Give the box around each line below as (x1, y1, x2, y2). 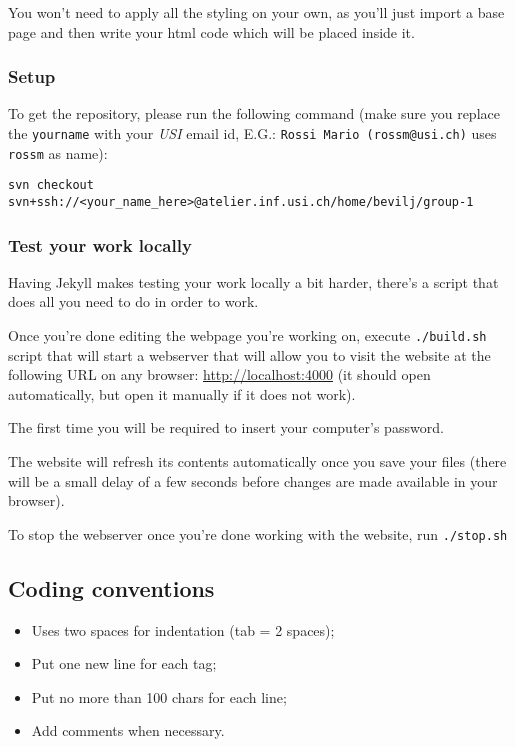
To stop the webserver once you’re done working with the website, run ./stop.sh (8, 523, 508, 544)
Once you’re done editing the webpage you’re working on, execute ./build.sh (8, 325, 487, 346)
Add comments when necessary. (31, 720, 225, 741)
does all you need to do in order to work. (8, 291, 259, 312)
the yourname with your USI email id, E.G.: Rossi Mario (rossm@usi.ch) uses (8, 123, 497, 143)
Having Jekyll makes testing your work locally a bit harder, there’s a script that (8, 271, 499, 292)
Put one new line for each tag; (31, 653, 217, 674)
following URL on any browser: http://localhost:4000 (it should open (8, 364, 431, 385)
